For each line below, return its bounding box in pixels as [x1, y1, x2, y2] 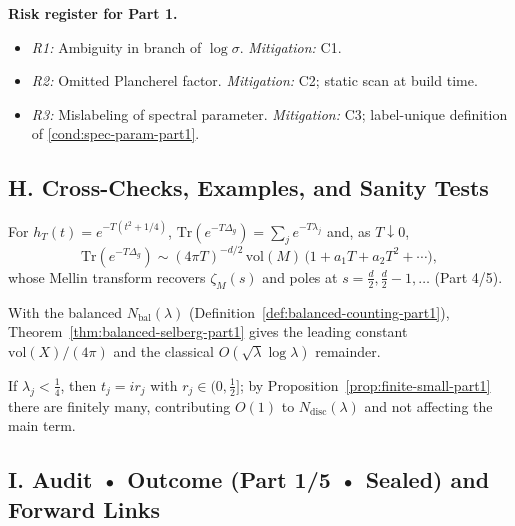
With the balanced [8, 301, 122, 322]
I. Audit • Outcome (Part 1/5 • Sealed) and [8, 464, 490, 495]
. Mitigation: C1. [239, 36, 342, 57]
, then [60, 374, 97, 395]
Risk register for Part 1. [8, 3, 178, 23]
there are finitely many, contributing [8, 395, 231, 416]
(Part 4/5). [434, 266, 503, 287]
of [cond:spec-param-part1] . [31, 123, 200, 144]
